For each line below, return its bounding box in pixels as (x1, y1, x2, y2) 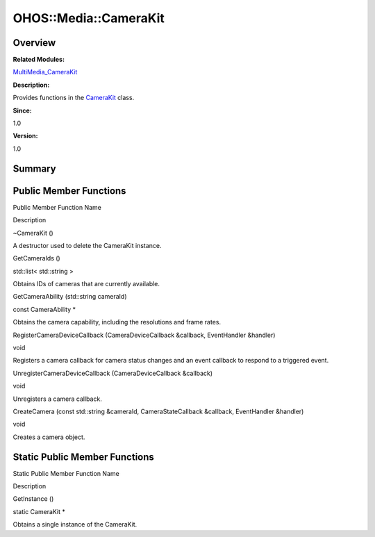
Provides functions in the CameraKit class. (12, 94, 135, 102)
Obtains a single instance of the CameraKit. (12, 520, 137, 529)
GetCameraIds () (12, 254, 60, 263)
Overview (12, 37, 56, 49)
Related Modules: (12, 56, 65, 64)
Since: (12, 106, 32, 115)
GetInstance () (12, 495, 54, 503)
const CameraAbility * (12, 305, 76, 313)
